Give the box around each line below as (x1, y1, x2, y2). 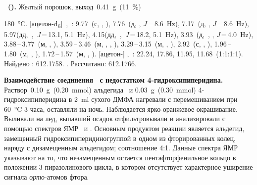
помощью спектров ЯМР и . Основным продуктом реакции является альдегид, (4, 123, 245, 134)
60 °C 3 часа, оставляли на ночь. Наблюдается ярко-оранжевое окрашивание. (4, 103, 238, 114)
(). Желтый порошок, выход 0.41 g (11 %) (8, 1, 141, 11)
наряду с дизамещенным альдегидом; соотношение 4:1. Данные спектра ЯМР (4, 142, 238, 153)
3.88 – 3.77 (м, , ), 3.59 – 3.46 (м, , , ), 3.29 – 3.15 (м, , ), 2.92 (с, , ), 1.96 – (4, 39, 232, 49)
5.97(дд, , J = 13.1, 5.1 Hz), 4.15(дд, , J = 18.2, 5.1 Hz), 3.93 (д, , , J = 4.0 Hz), (4, 29, 254, 39)
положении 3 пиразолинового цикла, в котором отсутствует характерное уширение (4, 162, 253, 172)
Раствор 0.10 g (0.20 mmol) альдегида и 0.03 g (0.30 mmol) (4, 84, 196, 94)
